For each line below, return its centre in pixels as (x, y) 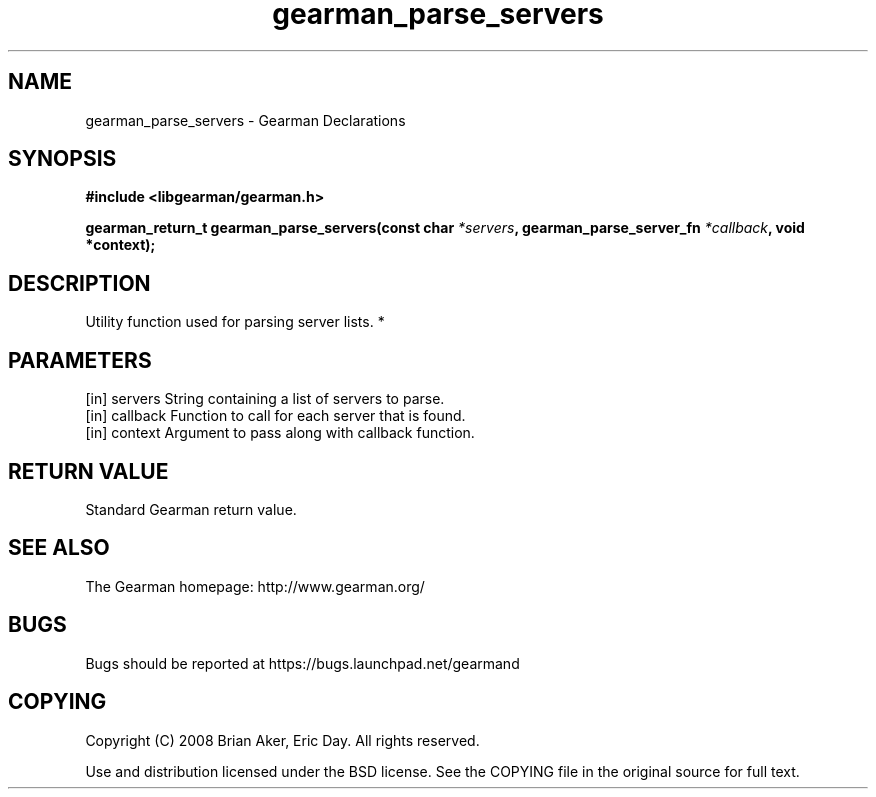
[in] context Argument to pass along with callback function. (280, 433)
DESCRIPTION (79, 283)
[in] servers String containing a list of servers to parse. (265, 399)
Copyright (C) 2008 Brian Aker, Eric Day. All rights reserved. (282, 740)
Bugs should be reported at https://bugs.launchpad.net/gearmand (302, 663)
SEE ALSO (59, 548)
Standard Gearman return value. (191, 509)
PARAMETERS (80, 360)
